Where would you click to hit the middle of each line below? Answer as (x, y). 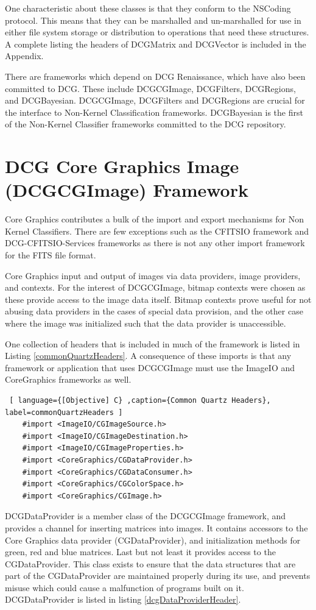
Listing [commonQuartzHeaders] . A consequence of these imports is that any (148, 356)
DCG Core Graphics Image (122, 166)
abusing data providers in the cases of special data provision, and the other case (154, 311)
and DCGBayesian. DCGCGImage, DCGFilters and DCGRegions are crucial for (155, 100)
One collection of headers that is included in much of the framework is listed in (153, 343)
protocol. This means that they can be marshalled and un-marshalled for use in (153, 20)
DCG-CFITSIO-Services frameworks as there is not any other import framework (155, 243)
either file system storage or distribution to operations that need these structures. (157, 32)
